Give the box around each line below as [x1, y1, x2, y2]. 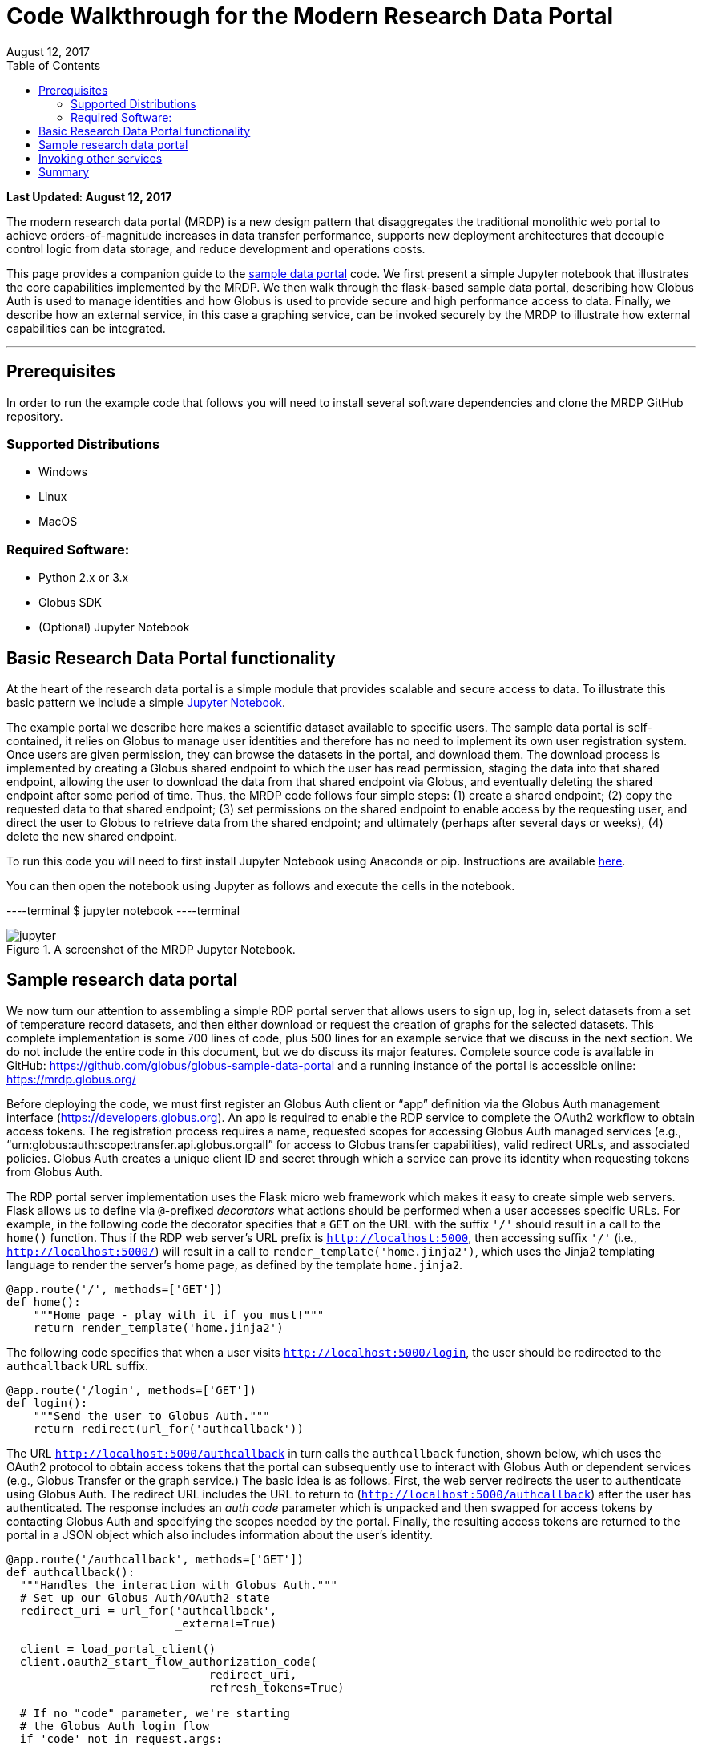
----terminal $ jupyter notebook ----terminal [6, 903, 240, 917]
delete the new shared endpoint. [6, 829, 177, 843]
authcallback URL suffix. [6, 1358, 148, 1373]
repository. [6, 409, 63, 423]
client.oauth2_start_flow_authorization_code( [19, 1655, 317, 1668]
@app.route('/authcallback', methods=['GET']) [6, 1552, 304, 1566]
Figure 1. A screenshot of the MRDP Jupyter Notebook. [6, 942, 296, 956]
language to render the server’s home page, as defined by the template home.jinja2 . [6, 1257, 463, 1272]
